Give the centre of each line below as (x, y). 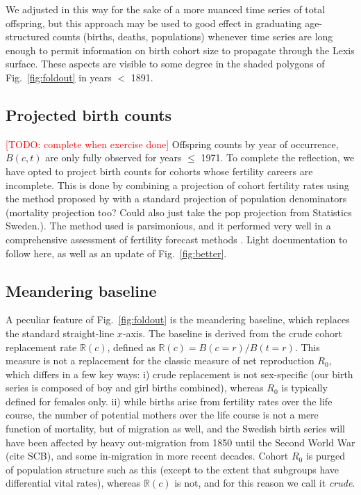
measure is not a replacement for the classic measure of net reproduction (160, 360)
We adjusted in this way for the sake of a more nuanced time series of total (166, 9)
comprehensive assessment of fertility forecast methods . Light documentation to (177, 239)
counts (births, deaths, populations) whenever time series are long (193, 36)
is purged (326, 456)
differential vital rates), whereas (73, 483)
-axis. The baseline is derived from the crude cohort (233, 333)
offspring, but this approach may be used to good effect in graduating (154, 23)
